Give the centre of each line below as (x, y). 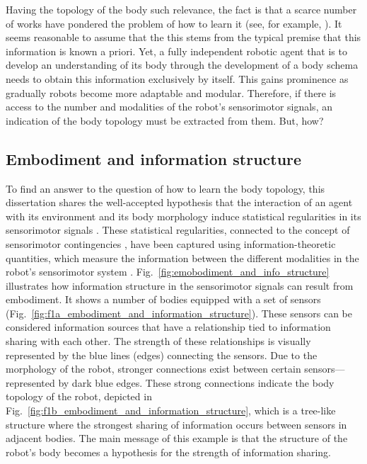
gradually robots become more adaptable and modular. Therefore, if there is (171, 92)
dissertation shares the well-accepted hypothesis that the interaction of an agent (179, 202)
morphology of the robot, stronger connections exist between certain (153, 369)
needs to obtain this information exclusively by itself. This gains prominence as (177, 78)
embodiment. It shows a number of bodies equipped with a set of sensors (163, 299)
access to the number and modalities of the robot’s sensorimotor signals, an (169, 107)
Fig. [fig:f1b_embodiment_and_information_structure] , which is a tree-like (171, 411)
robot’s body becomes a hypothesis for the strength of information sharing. (168, 452)
